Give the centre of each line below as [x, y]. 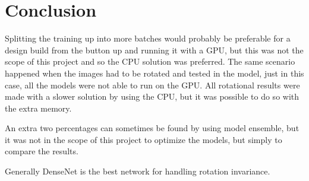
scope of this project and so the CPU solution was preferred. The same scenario [150, 61]
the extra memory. [38, 108]
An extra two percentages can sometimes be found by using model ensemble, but [152, 128]
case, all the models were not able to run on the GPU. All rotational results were [152, 85]
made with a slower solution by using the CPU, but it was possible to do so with [152, 96]
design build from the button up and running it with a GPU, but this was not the [154, 50]
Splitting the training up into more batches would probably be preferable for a [148, 38]
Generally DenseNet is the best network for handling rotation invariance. [138, 171]
